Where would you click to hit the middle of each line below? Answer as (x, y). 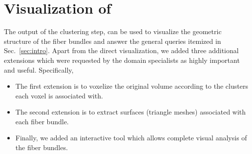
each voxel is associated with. (59, 95)
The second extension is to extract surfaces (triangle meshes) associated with (131, 112)
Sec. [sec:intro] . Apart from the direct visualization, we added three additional (121, 50)
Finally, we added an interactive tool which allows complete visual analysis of (131, 138)
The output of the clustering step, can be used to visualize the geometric (113, 31)
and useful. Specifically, (39, 69)
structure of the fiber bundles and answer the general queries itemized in (113, 41)
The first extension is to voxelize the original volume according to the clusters (132, 86)
